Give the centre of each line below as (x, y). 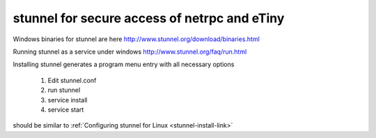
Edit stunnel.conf (72, 80)
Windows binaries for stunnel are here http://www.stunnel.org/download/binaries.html (136, 39)
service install (68, 100)
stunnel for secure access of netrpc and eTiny (149, 18)
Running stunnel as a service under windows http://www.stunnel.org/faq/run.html (130, 52)
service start (66, 109)
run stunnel (64, 90)
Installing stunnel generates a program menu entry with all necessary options (124, 64)
